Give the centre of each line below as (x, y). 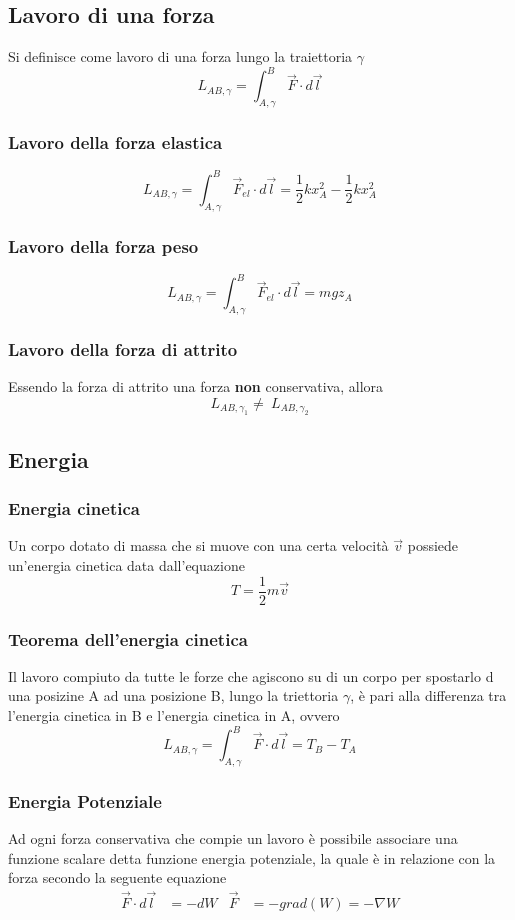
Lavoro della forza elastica (115, 142)
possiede (433, 545)
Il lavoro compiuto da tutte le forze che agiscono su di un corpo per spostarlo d (251, 675)
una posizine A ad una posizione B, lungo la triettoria (173, 695)
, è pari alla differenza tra (428, 695)
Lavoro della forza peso (103, 245)
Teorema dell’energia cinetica (128, 638)
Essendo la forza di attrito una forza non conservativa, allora (196, 386)
